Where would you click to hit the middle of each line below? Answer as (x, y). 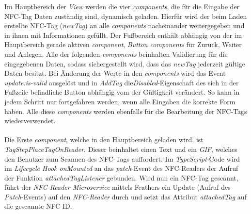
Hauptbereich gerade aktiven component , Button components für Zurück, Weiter (123, 44)
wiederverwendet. (30, 121)
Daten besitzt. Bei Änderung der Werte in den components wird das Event (115, 73)
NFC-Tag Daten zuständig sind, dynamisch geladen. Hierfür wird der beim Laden (126, 16)
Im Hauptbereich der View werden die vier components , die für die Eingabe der (122, 6)
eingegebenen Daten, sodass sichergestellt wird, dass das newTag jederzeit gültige (125, 63)
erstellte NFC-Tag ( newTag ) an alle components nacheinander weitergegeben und (125, 25)
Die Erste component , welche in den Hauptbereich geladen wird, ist (104, 140)
